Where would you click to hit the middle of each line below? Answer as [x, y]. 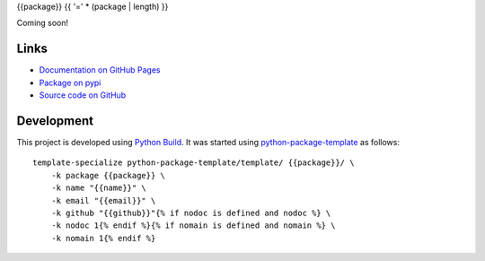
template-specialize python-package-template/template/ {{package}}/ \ [194, 163]
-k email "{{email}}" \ [103, 200]
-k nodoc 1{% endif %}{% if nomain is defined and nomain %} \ [193, 226]
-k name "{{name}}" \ [99, 188]
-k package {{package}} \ [108, 175]
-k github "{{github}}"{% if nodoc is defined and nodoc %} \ [191, 213]
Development [55, 121]
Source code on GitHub [83, 95]
